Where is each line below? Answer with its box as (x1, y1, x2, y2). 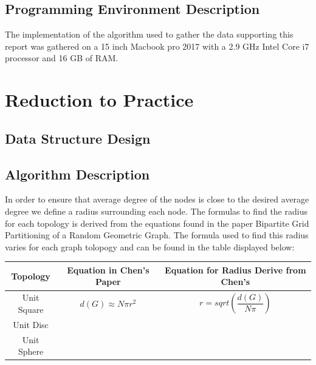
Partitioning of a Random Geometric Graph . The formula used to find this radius (5, 229, 309, 241)
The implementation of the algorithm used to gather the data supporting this (5, 28, 294, 41)
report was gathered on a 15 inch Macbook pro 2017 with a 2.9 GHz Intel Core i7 (5, 39, 309, 52)
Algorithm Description (5, 164, 150, 183)
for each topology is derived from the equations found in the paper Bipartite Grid (5, 216, 309, 229)
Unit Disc (13, 318, 49, 330)
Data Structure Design (5, 129, 151, 147)
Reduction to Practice (5, 87, 194, 112)
